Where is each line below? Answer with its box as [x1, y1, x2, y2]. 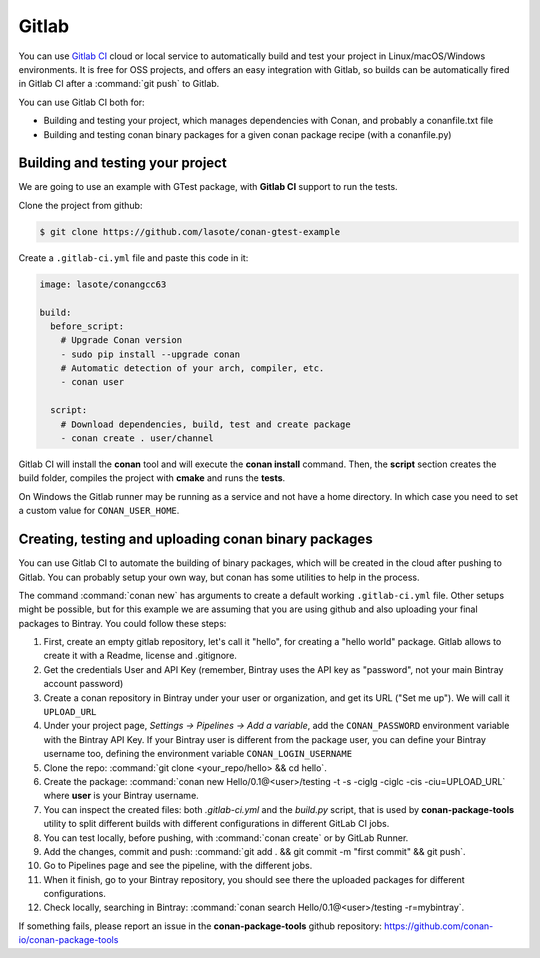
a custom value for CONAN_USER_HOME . [18, 505, 180, 517]
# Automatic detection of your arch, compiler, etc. [60, 363, 325, 374]
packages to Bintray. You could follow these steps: [18, 617, 227, 629]
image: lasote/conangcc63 [39, 278, 167, 290]
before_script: [50, 320, 125, 332]
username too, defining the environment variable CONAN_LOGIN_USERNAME [43, 748, 353, 760]
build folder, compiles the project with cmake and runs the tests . [18, 472, 286, 484]
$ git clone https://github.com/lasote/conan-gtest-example [39, 226, 341, 237]
